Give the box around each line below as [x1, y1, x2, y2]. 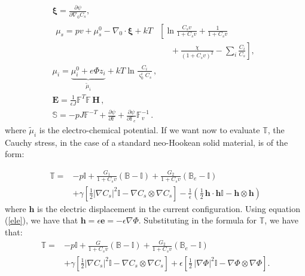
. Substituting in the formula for [138, 214, 257, 226]
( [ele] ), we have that [5, 214, 78, 226]
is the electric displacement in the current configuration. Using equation [37, 202, 300, 214]
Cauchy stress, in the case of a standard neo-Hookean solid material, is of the [5, 136, 288, 148]
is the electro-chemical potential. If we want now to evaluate [39, 123, 260, 136]
